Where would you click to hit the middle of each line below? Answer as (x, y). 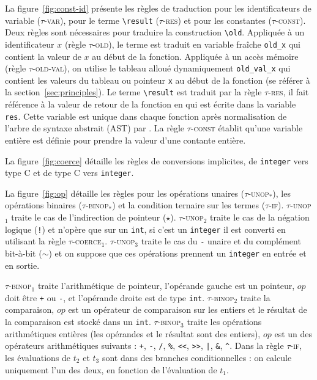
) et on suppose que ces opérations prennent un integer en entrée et (177, 253)
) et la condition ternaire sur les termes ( (189, 205)
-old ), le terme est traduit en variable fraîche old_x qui (196, 44)
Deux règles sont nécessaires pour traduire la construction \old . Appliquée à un (155, 32)
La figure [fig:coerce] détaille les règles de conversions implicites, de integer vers (157, 160)
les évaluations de (38, 357)
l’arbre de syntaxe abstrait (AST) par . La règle (95, 128)
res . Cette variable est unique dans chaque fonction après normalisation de (146, 116)
